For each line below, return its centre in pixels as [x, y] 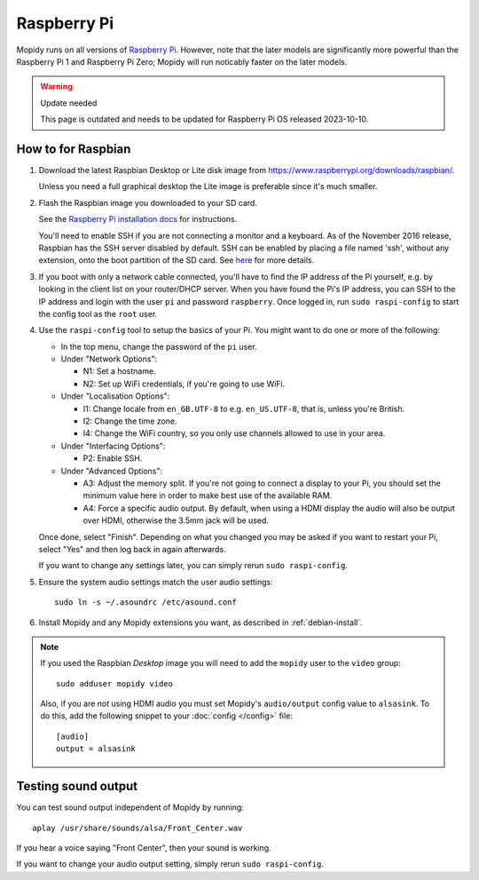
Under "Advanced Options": [112, 471]
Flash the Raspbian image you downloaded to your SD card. [148, 202]
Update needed [69, 103]
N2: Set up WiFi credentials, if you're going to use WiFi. [184, 384]
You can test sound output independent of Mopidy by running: [130, 807]
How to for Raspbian [74, 149]
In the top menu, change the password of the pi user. [159, 346]
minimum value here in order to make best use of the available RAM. [208, 495]
